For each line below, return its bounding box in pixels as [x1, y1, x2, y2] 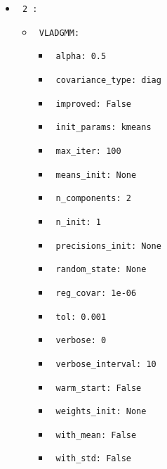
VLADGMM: [39, 27, 80, 38]
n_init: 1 [55, 217, 101, 227]
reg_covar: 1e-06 [55, 288, 137, 298]
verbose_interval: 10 [55, 359, 156, 369]
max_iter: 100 [55, 146, 121, 156]
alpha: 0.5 [55, 51, 107, 62]
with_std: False [55, 454, 131, 464]
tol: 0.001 [55, 311, 107, 322]
